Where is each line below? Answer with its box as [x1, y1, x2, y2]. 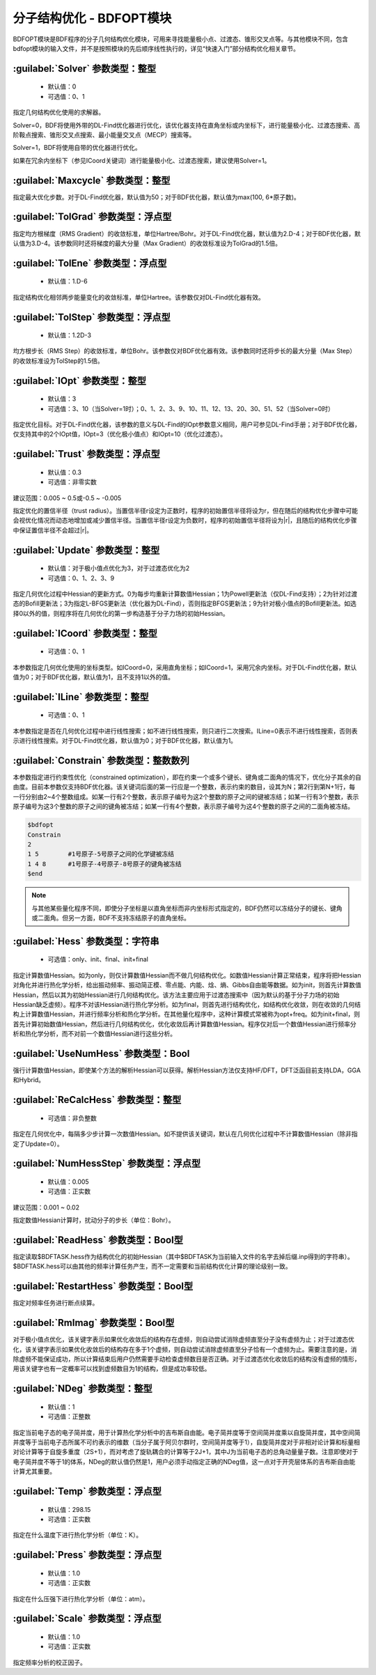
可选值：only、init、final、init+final [47, 955, 149, 964]
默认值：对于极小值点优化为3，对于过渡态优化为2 [47, 564, 190, 573]
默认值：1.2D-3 [47, 331, 92, 339]
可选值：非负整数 [47, 1113, 97, 1122]
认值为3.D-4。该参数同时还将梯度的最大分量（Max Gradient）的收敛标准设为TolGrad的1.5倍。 [13, 239, 282, 247]
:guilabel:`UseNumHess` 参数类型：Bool [13, 1047, 190, 1059]
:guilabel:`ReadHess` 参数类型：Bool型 [13, 1234, 184, 1246]
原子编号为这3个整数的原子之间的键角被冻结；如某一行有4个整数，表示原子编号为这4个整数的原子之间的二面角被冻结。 [13, 802, 354, 811]
